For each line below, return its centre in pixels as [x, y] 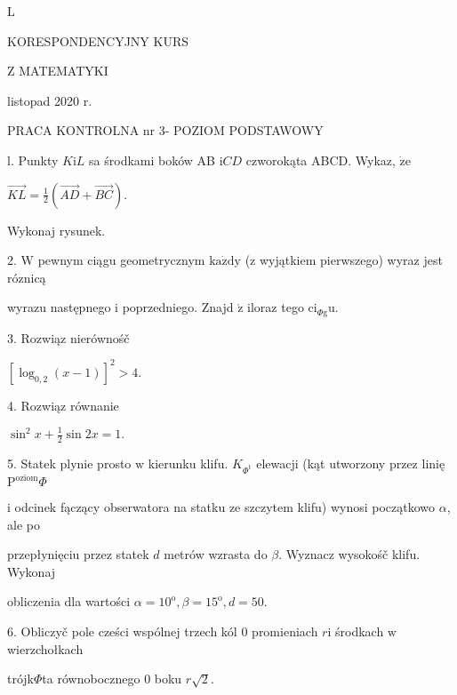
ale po [24, 524]
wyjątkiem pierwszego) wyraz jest [351, 260]
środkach [359, 631]
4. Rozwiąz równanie [63, 405]
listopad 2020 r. [50, 100]
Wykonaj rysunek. [56, 230]
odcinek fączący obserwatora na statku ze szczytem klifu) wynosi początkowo [225, 507]
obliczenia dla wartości [69, 601]
